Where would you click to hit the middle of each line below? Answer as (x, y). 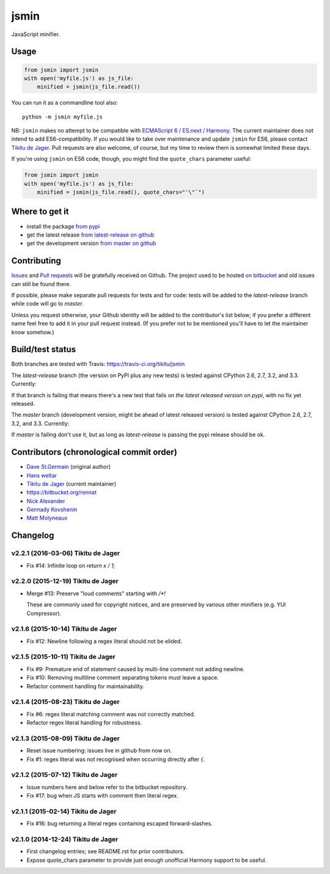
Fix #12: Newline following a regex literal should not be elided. (105, 641)
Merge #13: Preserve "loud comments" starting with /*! (96, 593)
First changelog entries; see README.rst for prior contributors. (105, 851)
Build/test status (44, 349)
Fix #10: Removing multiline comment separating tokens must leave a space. (123, 678)
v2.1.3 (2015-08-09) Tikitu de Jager (66, 738)
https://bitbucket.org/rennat (62, 493)
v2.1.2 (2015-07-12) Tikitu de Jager (64, 775)
